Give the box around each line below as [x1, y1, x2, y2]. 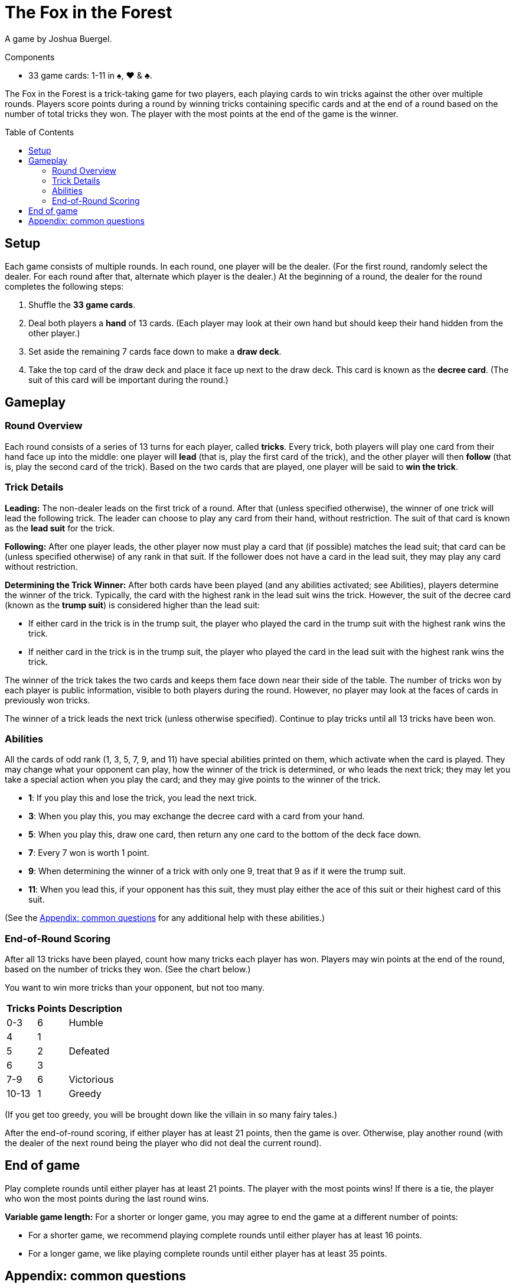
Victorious [68, 1073, 114, 1086]
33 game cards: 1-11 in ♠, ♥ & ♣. [28, 70, 152, 80]
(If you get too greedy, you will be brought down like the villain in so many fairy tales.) [5, 1109, 338, 1120]
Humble [68, 1017, 103, 1029]
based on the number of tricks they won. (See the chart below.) [5, 964, 251, 975]
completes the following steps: [5, 281, 124, 291]
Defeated [68, 1045, 110, 1057]
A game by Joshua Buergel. [5, 33, 112, 44]
